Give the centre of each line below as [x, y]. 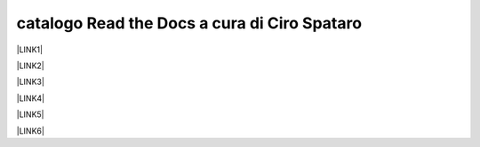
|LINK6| [30, 131]
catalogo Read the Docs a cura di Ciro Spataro [189, 23]
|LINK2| [30, 66]
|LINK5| [30, 114]
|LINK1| [30, 50]
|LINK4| [30, 98]
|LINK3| [30, 82]
